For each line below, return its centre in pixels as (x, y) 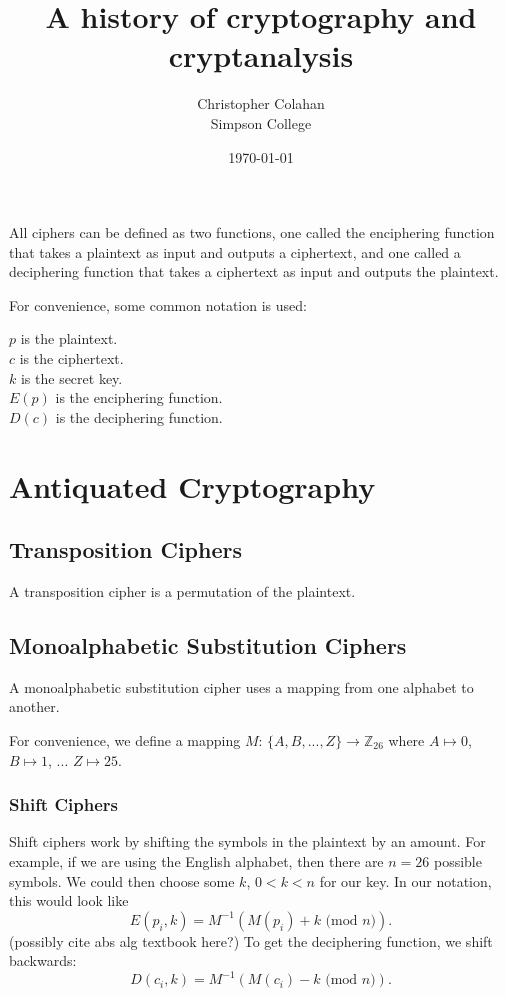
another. (34, 706)
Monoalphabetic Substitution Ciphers (208, 645)
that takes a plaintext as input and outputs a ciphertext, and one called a (235, 251)
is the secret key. (71, 377)
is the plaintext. (69, 338)
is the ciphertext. (71, 358)
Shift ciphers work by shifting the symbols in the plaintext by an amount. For (247, 841)
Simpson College (261, 122)
